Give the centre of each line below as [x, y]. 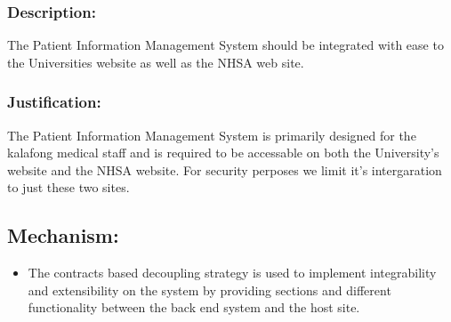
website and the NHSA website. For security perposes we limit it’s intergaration [225, 169]
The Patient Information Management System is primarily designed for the [212, 135]
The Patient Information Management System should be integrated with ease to [225, 45]
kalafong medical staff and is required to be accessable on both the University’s [223, 153]
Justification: [54, 102]
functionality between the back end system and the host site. [194, 307]
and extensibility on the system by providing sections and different [209, 290]
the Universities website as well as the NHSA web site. [156, 62]
